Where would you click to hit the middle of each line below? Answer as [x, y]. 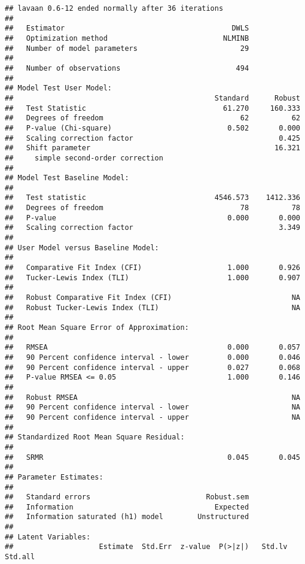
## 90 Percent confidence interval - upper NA [152, 417]
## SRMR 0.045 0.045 [152, 457]
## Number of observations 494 [127, 68]
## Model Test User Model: [58, 88]
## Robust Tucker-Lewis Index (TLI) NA [152, 307]
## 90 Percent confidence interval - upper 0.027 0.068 [152, 367]
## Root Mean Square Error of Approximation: [97, 328]
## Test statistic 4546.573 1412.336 [152, 198]
